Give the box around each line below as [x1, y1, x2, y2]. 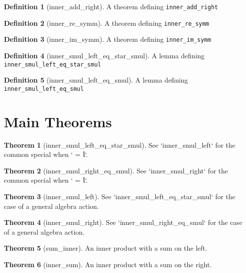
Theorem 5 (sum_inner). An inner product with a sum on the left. [4, 243, 207, 253]
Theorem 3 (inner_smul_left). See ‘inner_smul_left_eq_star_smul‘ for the [4, 191, 235, 201]
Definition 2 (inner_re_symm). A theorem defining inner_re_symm [4, 17, 210, 28]
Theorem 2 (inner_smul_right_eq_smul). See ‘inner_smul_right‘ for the [4, 165, 228, 175]
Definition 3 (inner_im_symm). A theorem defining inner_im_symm [4, 34, 211, 44]
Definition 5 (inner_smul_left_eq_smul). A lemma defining [4, 75, 188, 85]
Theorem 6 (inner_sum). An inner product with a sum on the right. [4, 259, 212, 269]
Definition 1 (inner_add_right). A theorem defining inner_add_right [4, 1, 218, 11]
